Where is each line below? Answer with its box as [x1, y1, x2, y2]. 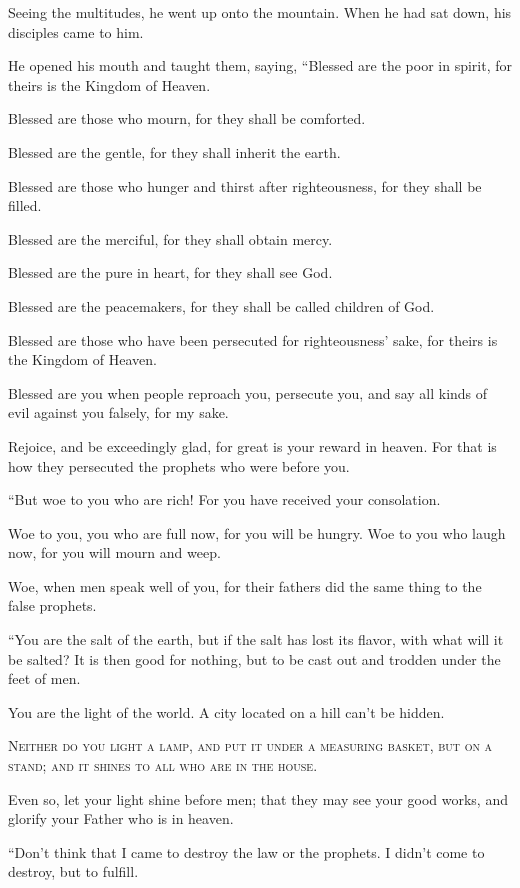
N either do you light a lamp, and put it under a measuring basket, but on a [8, 735, 493, 756]
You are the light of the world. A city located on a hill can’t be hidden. [8, 701, 445, 722]
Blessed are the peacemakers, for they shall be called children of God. [8, 295, 435, 316]
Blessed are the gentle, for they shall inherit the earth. [8, 141, 341, 162]
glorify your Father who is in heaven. [8, 808, 234, 829]
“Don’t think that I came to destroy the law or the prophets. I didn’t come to [8, 841, 485, 862]
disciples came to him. [8, 21, 144, 42]
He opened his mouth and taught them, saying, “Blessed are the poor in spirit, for [8, 55, 512, 76]
